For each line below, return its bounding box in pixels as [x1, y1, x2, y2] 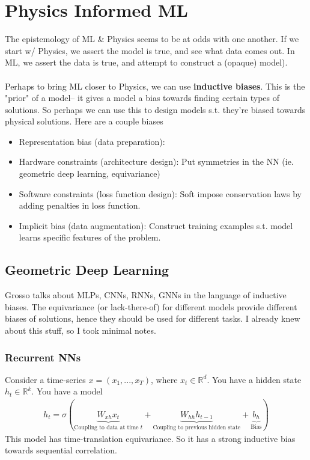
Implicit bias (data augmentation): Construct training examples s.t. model [19, 219, 293, 232]
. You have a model [31, 385, 103, 397]
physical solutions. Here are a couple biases [5, 115, 163, 127]
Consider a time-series [5, 373, 86, 385]
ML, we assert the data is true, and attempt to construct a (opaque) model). [5, 56, 288, 69]
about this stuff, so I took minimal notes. [5, 324, 156, 337]
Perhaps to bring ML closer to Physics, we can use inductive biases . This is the [5, 79, 305, 92]
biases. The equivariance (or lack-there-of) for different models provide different [5, 300, 297, 313]
